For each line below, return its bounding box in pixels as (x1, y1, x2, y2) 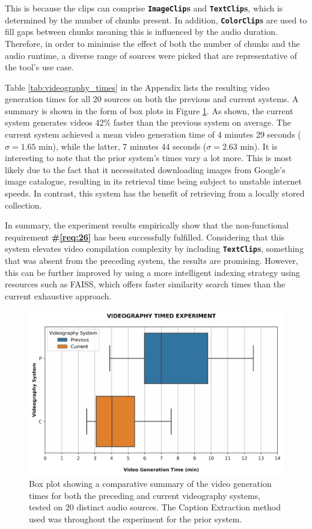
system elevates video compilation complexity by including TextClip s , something (5, 242, 304, 255)
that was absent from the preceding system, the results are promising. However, (5, 254, 298, 267)
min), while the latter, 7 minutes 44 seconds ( (38, 139, 207, 152)
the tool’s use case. (5, 61, 74, 73)
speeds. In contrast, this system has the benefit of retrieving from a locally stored (5, 187, 305, 200)
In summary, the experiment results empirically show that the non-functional (5, 219, 289, 231)
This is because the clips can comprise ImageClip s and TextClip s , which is (5, 2, 283, 14)
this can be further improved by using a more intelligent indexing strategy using (5, 266, 300, 278)
